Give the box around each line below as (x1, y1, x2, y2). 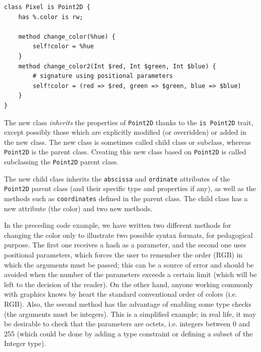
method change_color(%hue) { (18, 33, 115, 40)
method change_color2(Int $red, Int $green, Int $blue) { (18, 62, 216, 70)
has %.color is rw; (18, 13, 83, 21)
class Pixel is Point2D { (4, 4, 90, 11)
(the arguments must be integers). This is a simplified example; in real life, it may (4, 308, 256, 319)
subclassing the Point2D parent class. (4, 156, 118, 167)
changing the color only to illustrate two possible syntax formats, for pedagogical (4, 229, 253, 240)
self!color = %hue (33, 43, 94, 50)
